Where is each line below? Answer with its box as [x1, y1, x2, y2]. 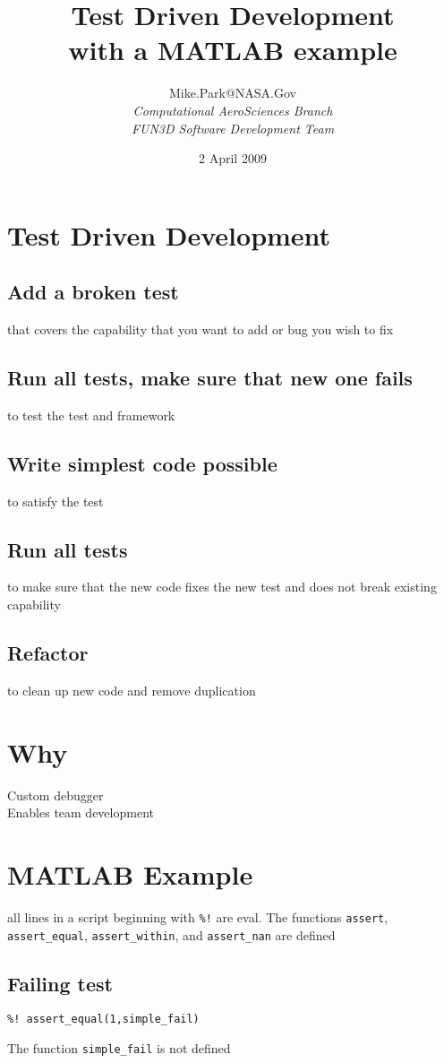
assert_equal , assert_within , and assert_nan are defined [7, 925, 336, 944]
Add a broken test [7, 278, 179, 306]
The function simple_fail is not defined [7, 1039, 231, 1058]
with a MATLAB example [68, 31, 397, 68]
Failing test [7, 969, 113, 997]
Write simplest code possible [7, 449, 277, 477]
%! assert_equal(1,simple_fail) [7, 1013, 200, 1026]
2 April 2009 [199, 149, 267, 168]
